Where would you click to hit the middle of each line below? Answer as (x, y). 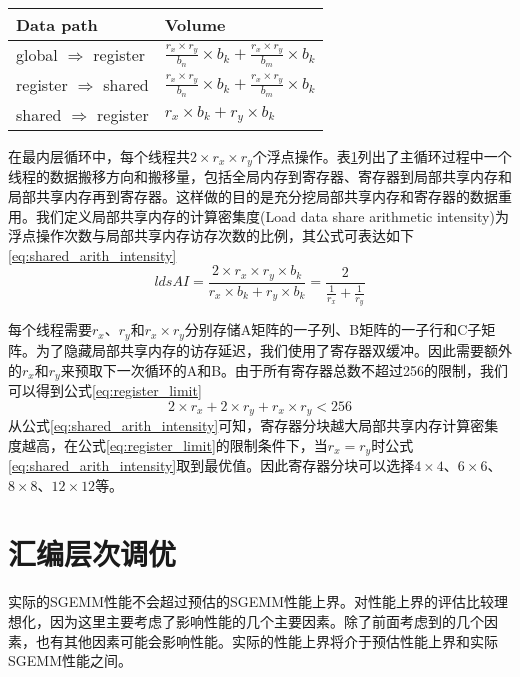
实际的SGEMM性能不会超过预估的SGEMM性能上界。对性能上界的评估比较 (251, 601)
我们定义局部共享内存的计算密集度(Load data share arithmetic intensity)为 (272, 215)
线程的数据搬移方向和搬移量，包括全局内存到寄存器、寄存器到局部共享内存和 (260, 176)
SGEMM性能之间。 (70, 660)
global (37, 55)
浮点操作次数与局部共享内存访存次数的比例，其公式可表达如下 (211, 235)
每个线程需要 (50, 329)
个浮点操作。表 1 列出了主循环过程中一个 (382, 155)
